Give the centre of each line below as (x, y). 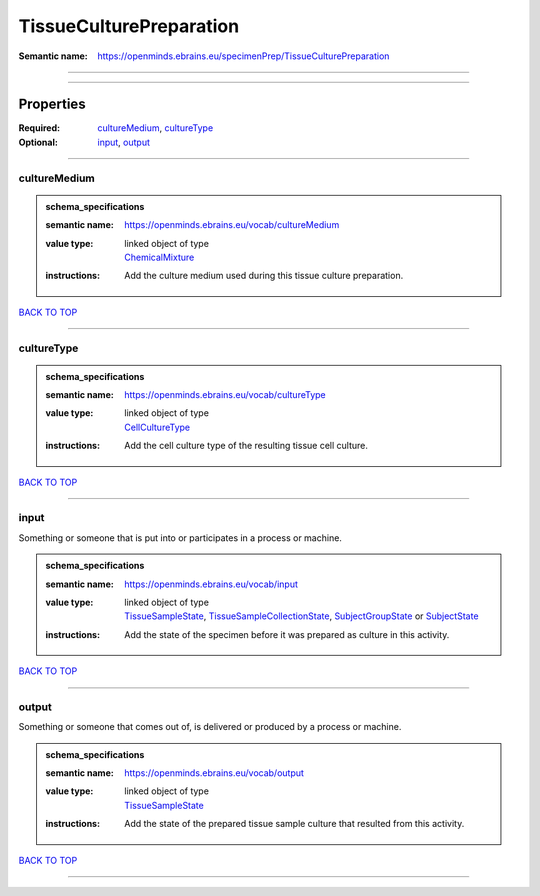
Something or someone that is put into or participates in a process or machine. (180, 537)
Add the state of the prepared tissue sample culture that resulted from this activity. (294, 824)
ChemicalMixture (159, 257)
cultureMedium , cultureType (155, 128)
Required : (39, 128)
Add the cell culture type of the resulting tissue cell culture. (246, 446)
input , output (123, 142)
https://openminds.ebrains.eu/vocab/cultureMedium (232, 225)
